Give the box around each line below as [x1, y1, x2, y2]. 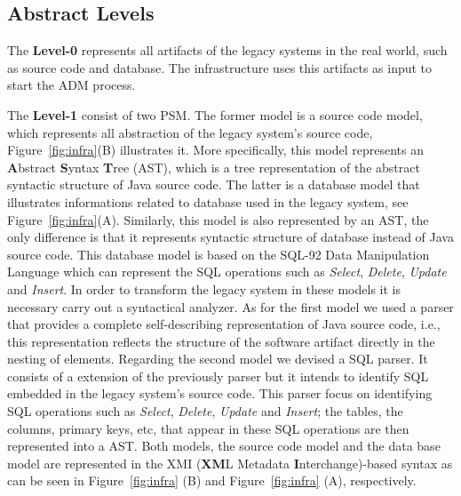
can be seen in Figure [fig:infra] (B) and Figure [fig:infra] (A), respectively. [7, 471, 417, 490]
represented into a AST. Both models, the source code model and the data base [7, 436, 441, 455]
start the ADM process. [7, 76, 136, 94]
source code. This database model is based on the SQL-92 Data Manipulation [7, 244, 430, 263]
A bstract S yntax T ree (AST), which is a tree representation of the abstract [7, 157, 420, 176]
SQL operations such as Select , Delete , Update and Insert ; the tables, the [7, 402, 403, 420]
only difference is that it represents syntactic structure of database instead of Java [7, 228, 454, 246]
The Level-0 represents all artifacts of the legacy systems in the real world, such [7, 41, 448, 60]
